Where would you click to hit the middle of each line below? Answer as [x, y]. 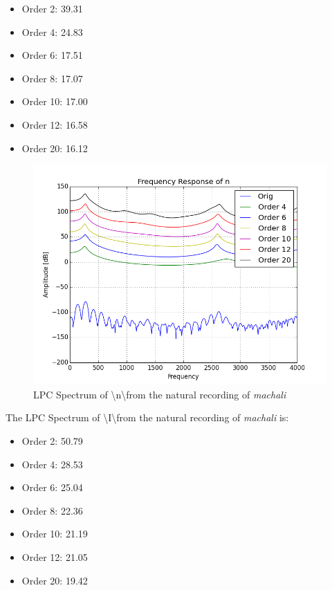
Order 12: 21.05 [55, 556]
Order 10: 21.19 [55, 534]
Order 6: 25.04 [52, 487]
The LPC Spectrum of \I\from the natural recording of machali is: [147, 417]
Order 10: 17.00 [55, 101]
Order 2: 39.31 [52, 8]
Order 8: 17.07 [52, 78]
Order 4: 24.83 [52, 31]
